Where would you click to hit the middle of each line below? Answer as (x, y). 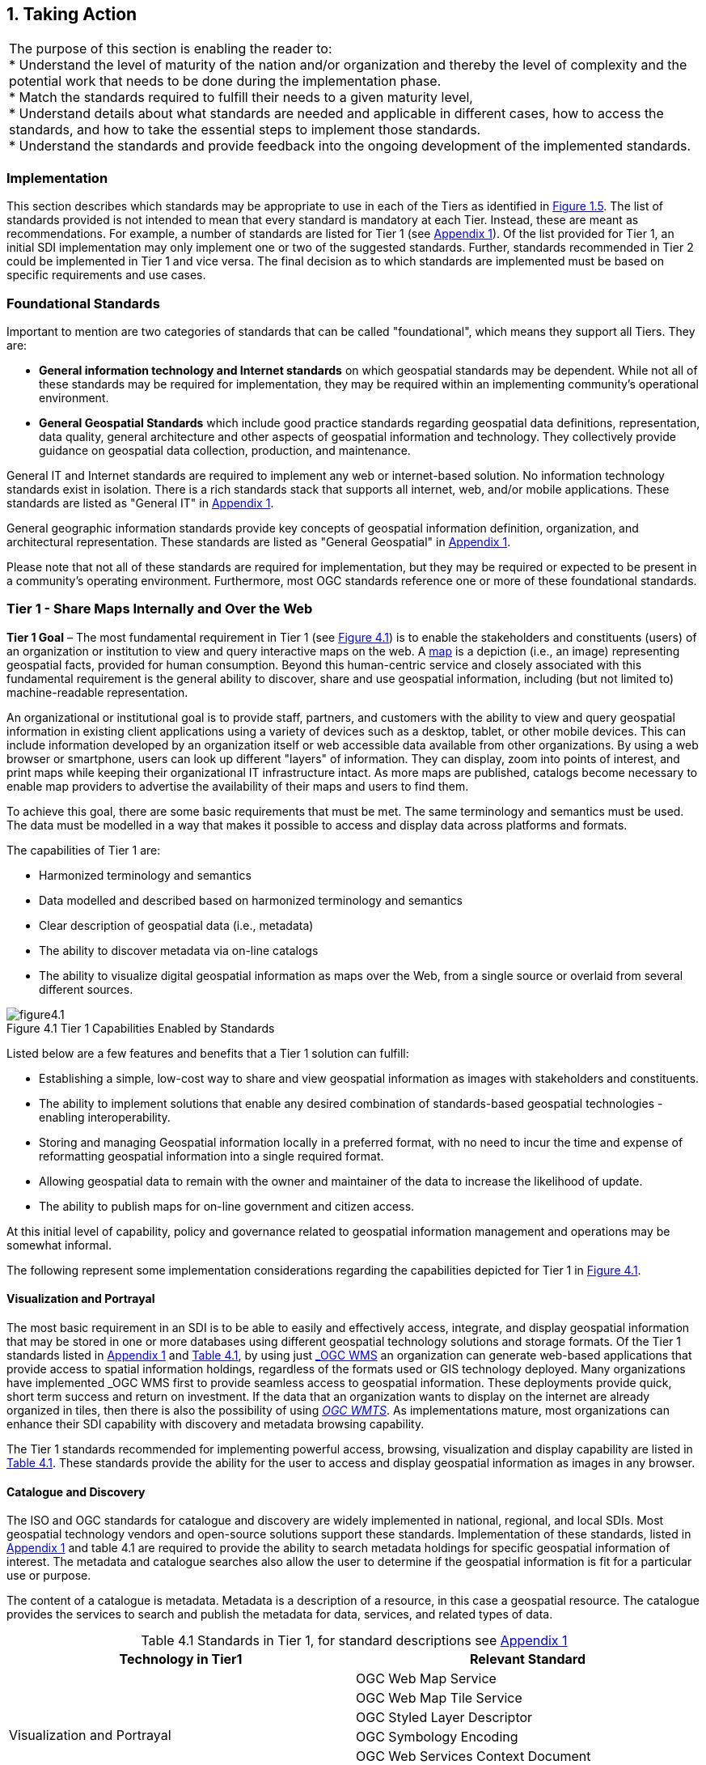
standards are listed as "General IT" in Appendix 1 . (140, 503)
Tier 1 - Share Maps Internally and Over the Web (160, 609)
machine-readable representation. (97, 692)
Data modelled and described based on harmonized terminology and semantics (251, 900)
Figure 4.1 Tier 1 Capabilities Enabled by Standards (141, 1028)
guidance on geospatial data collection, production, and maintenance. (225, 450)
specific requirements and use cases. (106, 275)
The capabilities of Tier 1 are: (84, 850)
